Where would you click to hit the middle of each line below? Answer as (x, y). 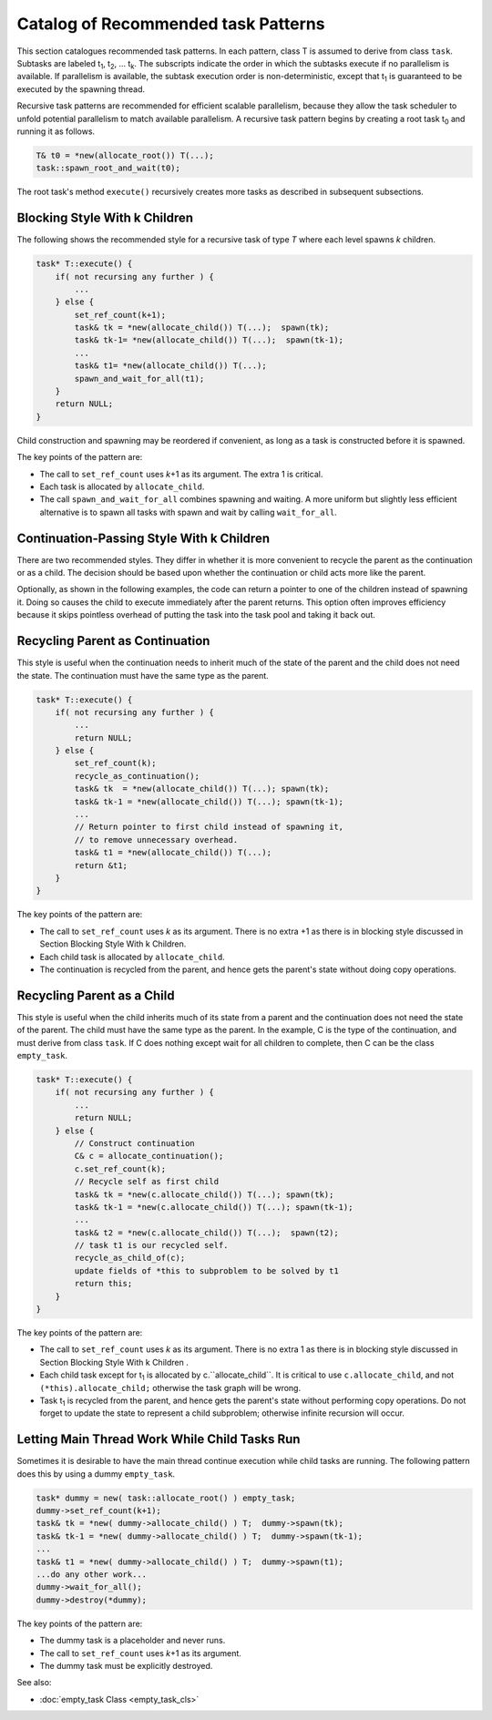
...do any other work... (92, 1574)
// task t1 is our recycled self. (151, 1245)
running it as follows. (56, 131)
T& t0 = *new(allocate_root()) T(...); (125, 155)
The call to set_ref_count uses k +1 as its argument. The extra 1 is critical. (181, 474)
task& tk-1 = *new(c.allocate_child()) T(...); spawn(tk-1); (214, 1207)
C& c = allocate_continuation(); (149, 1156)
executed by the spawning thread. (81, 89)
